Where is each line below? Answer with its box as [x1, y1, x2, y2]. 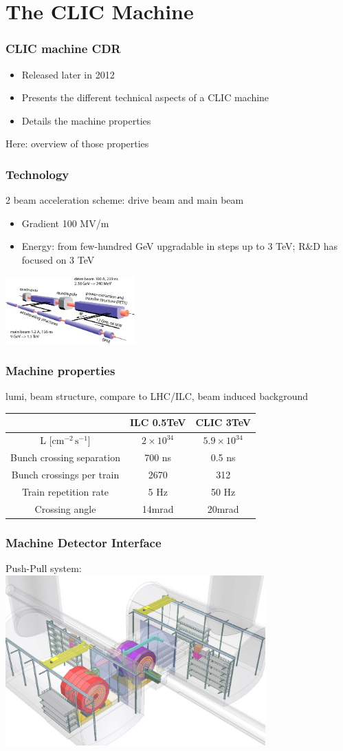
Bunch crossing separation [10, 450, 120, 465]
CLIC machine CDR [5, 40, 121, 57]
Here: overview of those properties [5, 136, 149, 151]
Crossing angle [34, 501, 96, 516]
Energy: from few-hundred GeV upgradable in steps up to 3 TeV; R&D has [21, 239, 338, 253]
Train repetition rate [21, 484, 109, 498]
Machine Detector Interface [5, 533, 162, 551]
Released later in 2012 [21, 67, 115, 81]
